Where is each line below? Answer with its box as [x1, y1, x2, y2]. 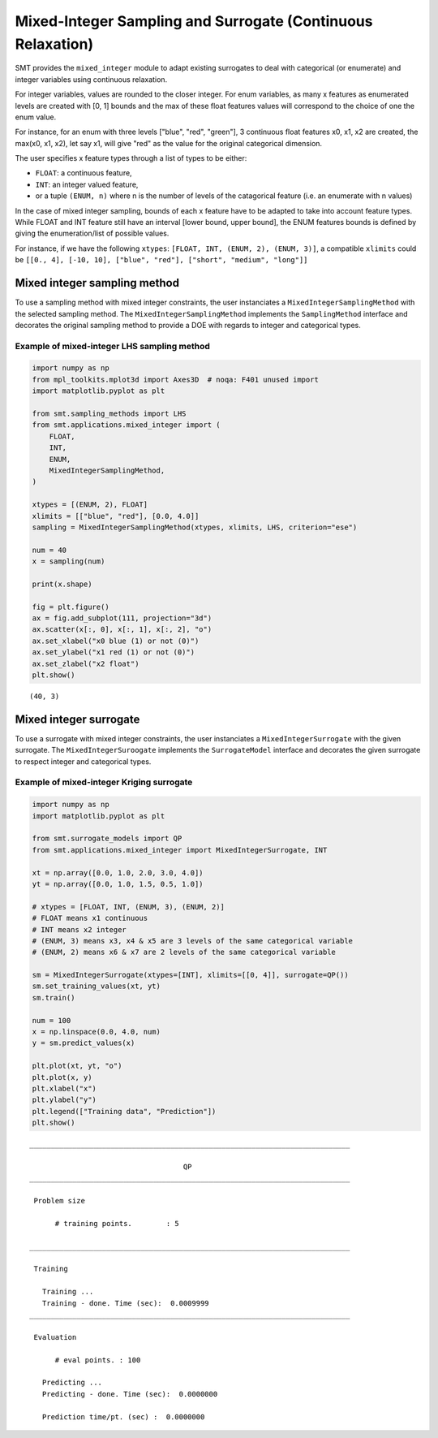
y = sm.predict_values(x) [32, 1039, 135, 1047]
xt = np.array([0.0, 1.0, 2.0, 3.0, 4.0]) [32, 868, 204, 877]
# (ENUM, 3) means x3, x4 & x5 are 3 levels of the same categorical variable [32, 936, 353, 945]
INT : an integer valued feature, [35, 179, 139, 189]
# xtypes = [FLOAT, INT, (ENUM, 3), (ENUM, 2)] [32, 902, 225, 911]
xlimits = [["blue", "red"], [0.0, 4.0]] [32, 512, 200, 520]
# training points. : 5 [54, 1219, 180, 1228]
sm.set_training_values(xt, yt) [32, 982, 161, 991]
